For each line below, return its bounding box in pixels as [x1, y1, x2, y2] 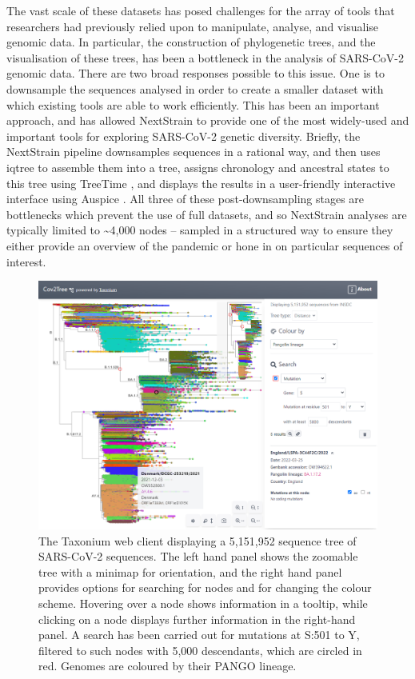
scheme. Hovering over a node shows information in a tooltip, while [38, 594, 368, 611]
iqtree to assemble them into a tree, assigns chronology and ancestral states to [6, 158, 389, 175]
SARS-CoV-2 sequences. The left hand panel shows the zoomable [38, 548, 358, 565]
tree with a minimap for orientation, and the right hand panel [38, 563, 342, 580]
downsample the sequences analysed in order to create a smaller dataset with [6, 80, 384, 97]
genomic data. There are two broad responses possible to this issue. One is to [6, 65, 385, 82]
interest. [6, 253, 46, 270]
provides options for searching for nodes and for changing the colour [38, 579, 372, 596]
